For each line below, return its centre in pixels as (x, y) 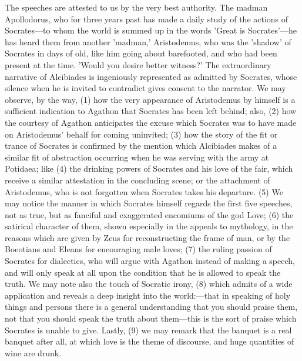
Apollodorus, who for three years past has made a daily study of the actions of (147, 19)
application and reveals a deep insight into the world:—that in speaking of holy (148, 295)
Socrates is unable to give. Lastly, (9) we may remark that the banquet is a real (148, 330)
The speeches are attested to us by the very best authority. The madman (136, 7)
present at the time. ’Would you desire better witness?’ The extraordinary (138, 64)
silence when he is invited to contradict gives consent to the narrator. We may (145, 88)
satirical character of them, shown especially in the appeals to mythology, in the (149, 226)
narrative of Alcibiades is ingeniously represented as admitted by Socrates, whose (151, 76)
